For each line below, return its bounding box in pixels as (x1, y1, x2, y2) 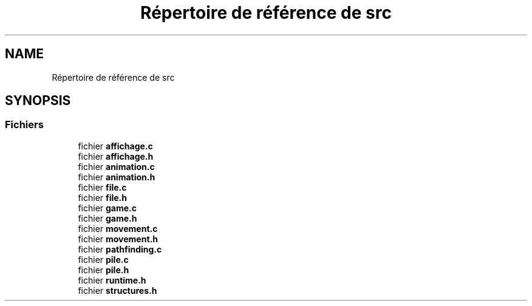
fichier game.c (78, 202, 137, 213)
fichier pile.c (78, 254, 129, 265)
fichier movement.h (78, 233, 158, 244)
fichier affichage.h (78, 151, 154, 161)
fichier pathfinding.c (78, 243, 162, 254)
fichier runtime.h (78, 274, 146, 285)
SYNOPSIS (5, 93, 71, 109)
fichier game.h (78, 212, 137, 223)
